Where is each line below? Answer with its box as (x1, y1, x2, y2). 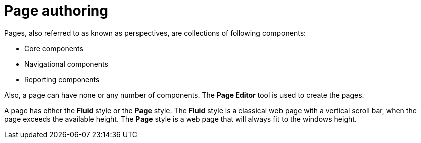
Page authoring (4, 2, 108, 19)
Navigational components (24, 59, 108, 68)
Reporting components (24, 75, 100, 84)
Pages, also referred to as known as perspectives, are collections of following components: (4, 28, 306, 37)
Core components (24, 44, 83, 53)
